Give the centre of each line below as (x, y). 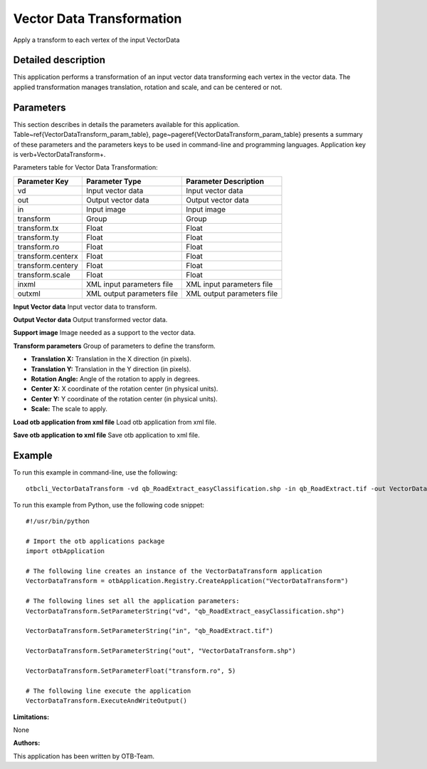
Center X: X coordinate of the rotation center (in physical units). (125, 389)
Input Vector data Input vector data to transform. (85, 306)
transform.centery (48, 265)
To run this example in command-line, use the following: (95, 472)
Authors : (27, 743)
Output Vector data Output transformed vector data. (90, 320)
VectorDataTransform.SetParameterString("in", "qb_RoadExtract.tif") (150, 631)
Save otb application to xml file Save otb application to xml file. (106, 435)
